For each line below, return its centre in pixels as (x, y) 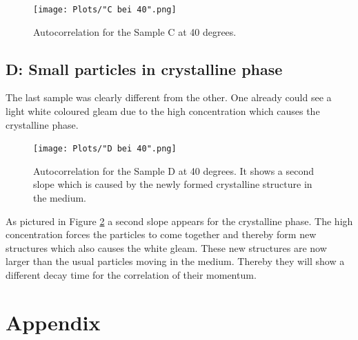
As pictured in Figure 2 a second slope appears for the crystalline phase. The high (179, 221)
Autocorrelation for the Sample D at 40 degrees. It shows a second (174, 170)
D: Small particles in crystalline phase (144, 68)
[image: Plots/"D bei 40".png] (105, 149)
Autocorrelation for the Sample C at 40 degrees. (135, 31)
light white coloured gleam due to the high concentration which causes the (163, 111)
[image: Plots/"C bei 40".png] (105, 10)
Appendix (53, 322)
